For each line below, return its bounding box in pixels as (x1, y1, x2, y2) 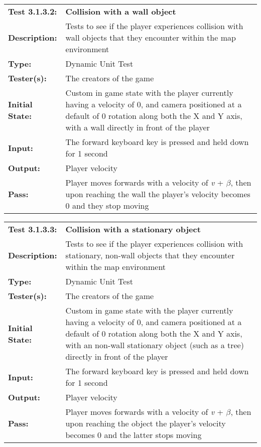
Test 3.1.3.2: (8, 6, 57, 17)
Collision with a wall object (65, 6, 176, 17)
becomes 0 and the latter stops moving (65, 429, 202, 440)
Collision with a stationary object (65, 223, 201, 235)
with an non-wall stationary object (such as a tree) (65, 339, 244, 351)
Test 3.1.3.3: (8, 223, 57, 235)
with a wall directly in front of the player (65, 121, 210, 133)
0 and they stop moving (65, 200, 149, 211)
